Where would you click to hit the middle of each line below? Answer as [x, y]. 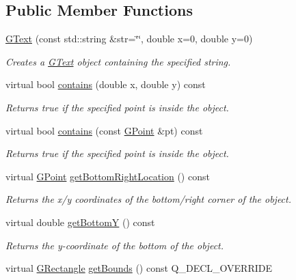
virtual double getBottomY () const [80, 222]
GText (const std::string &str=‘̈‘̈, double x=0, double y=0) [129, 39]
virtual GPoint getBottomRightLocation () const [108, 176]
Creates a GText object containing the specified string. [118, 61]
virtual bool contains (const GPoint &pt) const [104, 130]
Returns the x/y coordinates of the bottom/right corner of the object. [148, 199]
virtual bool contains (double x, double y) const [106, 84]
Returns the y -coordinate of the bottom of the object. [115, 245]
